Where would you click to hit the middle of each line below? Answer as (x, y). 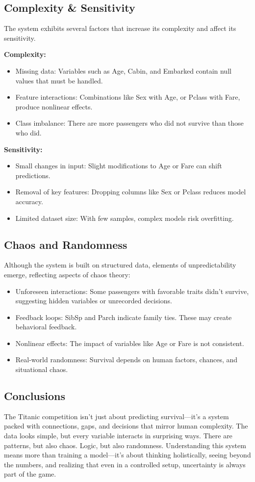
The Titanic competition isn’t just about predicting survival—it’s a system (116, 416)
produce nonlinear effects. (54, 106)
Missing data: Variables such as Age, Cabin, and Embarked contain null (123, 70)
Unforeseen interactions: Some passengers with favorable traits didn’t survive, (132, 291)
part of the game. (30, 474)
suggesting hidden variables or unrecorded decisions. (94, 301)
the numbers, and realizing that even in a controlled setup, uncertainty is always (125, 464)
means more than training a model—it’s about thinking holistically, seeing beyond (127, 455)
